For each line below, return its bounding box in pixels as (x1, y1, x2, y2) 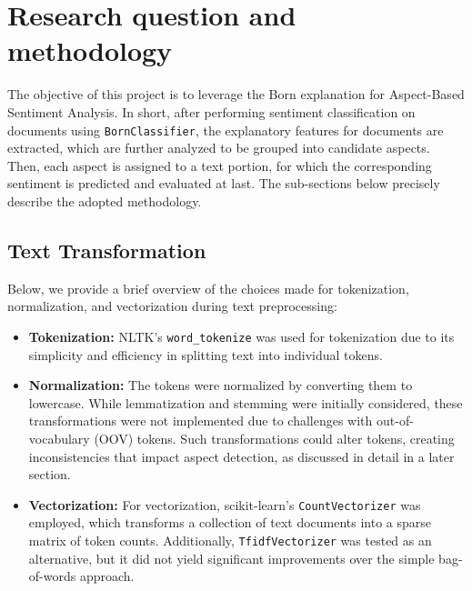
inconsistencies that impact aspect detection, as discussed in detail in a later (28, 446, 455, 466)
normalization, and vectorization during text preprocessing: (7, 296, 337, 316)
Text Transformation (7, 235, 206, 264)
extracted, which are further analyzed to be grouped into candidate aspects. (7, 138, 430, 157)
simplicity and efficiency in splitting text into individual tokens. (28, 345, 383, 364)
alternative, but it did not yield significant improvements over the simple (28, 548, 435, 567)
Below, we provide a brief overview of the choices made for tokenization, (7, 278, 409, 297)
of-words (28, 566, 76, 586)
